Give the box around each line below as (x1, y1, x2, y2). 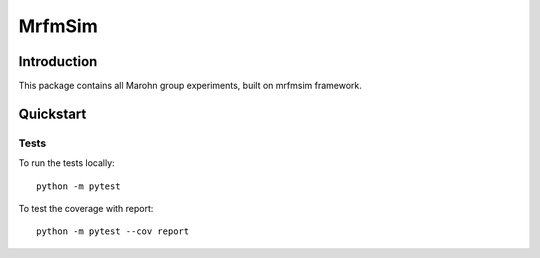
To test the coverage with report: (18, 203, 154, 214)
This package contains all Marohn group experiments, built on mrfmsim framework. (18, 80, 362, 92)
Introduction (18, 53, 98, 70)
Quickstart (18, 105, 87, 122)
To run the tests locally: (18, 157, 115, 169)
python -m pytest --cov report (36, 226, 190, 237)
